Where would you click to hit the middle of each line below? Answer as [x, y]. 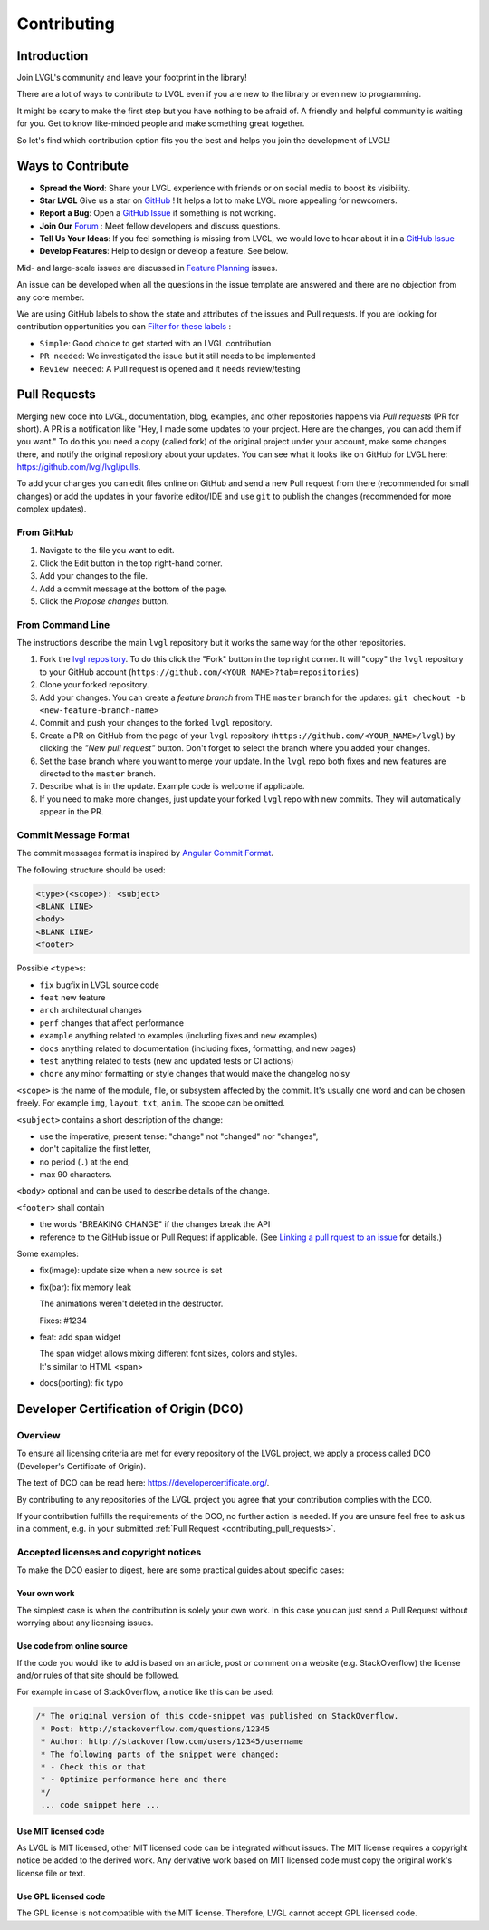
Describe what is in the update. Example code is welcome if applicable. [172, 786]
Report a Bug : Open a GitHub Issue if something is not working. [158, 213]
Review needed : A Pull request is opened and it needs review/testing [170, 368]
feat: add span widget [80, 1337]
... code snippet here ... [101, 1805]
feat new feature [72, 998]
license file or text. [51, 1873]
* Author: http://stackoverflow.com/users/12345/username [172, 1742]
